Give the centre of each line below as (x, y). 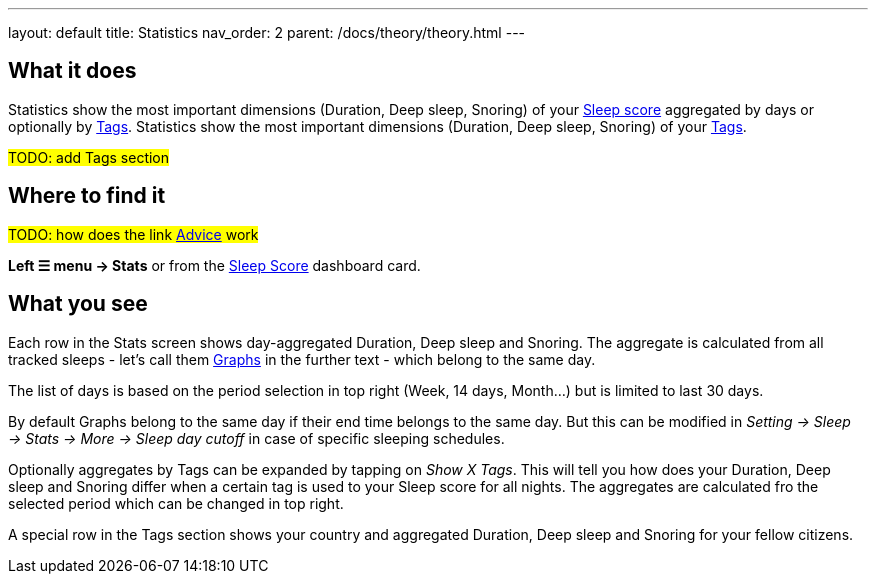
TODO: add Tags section (89, 157)
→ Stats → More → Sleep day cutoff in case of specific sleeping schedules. (256, 438)
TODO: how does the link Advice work (133, 234)
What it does (72, 71)
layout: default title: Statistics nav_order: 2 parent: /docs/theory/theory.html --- (267, 32)
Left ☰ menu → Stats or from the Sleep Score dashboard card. (214, 265)
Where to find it (87, 196)
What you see (78, 304)
